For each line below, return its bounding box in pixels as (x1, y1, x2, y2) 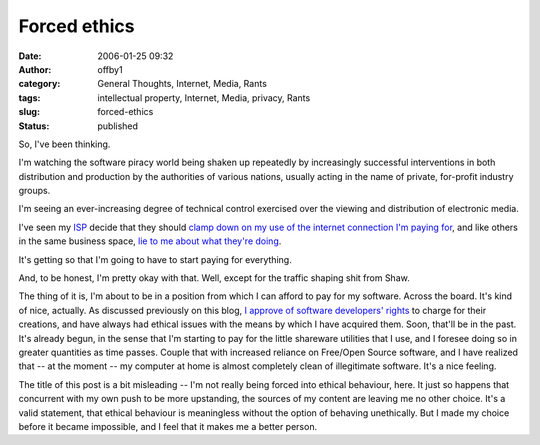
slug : (18, 106, 40, 118)
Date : (18, 50, 42, 62)
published (97, 120, 139, 132)
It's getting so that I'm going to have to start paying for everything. (18, 253, 292, 265)
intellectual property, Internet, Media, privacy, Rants (97, 91, 311, 104)
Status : (18, 120, 50, 132)
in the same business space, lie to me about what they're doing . (18, 235, 282, 247)
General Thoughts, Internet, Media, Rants (97, 78, 267, 90)
